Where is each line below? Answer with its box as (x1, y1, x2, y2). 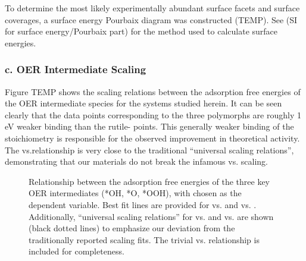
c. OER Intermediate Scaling (5, 62, 146, 77)
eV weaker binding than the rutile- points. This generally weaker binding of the (5, 120, 294, 133)
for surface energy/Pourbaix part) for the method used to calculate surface (5, 25, 278, 37)
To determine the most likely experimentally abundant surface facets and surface (5, 2, 300, 14)
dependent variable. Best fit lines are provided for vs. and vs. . (29, 198, 257, 210)
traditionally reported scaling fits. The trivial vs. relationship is (29, 233, 260, 246)
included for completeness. (29, 245, 124, 257)
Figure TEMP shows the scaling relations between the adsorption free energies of (5, 85, 301, 98)
